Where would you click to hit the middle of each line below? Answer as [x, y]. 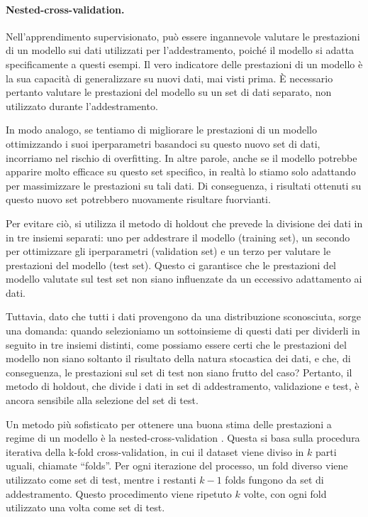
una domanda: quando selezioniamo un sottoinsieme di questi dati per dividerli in [183, 331]
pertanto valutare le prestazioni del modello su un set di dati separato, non [169, 92]
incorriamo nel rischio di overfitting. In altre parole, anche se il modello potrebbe [182, 157]
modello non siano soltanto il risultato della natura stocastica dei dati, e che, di [178, 358]
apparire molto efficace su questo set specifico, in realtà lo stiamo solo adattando [181, 172]
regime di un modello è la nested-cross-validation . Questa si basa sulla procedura [183, 438]
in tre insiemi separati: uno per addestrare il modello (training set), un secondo [178, 237]
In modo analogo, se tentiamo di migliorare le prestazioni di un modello [161, 130]
